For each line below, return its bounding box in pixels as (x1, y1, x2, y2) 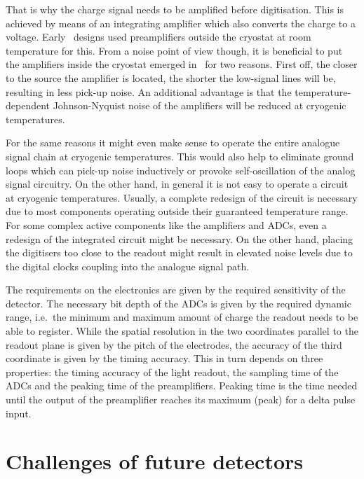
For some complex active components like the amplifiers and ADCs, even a (6, 217, 327, 232)
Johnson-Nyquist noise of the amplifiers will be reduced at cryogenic (53, 98, 346, 113)
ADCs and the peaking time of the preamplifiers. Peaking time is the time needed (6, 378, 358, 393)
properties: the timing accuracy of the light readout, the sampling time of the (6, 364, 339, 379)
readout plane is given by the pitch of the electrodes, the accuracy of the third (6, 337, 342, 352)
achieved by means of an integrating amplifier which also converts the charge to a (6, 15, 356, 30)
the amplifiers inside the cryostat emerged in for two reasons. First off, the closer (6, 57, 358, 71)
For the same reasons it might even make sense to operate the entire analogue (6, 135, 340, 150)
